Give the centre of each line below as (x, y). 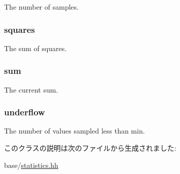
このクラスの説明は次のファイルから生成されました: (90, 148)
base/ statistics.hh (31, 165)
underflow (25, 112)
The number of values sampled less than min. (75, 131)
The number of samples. (42, 7)
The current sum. (31, 89)
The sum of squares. (35, 48)
